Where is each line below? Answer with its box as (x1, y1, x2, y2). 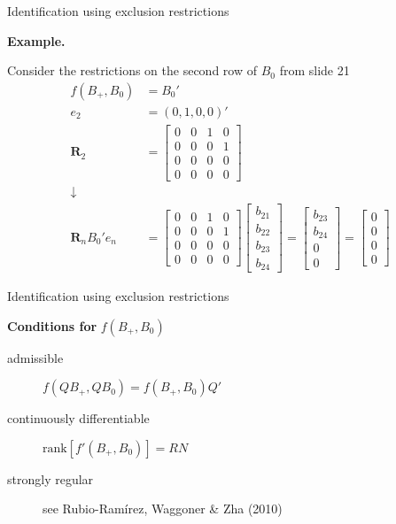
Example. (7, 31, 66, 50)
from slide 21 (279, 61, 350, 80)
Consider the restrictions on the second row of (7, 61, 258, 80)
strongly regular (7, 469, 94, 488)
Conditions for (7, 316, 97, 335)
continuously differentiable (7, 409, 150, 428)
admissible (7, 348, 64, 366)
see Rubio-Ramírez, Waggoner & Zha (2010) (43, 499, 283, 518)
